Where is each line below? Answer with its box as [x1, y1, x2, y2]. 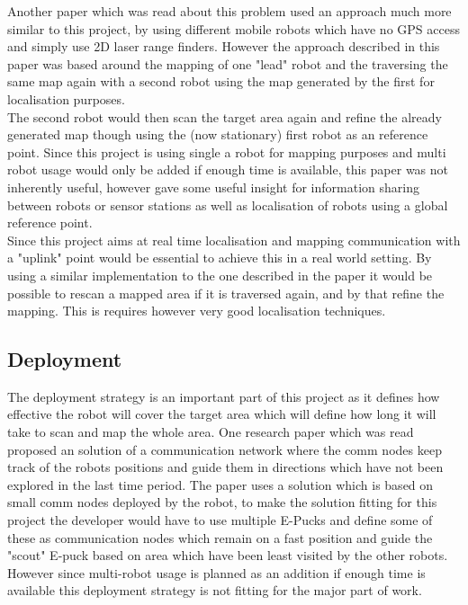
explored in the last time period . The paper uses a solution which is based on [7, 475, 434, 494]
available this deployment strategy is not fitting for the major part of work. [7, 581, 422, 600]
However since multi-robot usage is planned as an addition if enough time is [7, 563, 426, 582]
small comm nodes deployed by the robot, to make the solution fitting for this [7, 493, 437, 512]
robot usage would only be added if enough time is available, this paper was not [7, 160, 449, 179]
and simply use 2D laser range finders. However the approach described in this [7, 37, 440, 56]
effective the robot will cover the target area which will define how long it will [7, 405, 436, 423]
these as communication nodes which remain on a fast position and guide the [7, 528, 433, 547]
